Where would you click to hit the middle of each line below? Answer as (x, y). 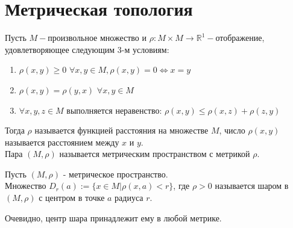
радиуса (129, 198)
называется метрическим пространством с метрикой (155, 154)
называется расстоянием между (62, 142)
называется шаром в (252, 186)
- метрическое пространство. (115, 174)
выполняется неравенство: (114, 110)
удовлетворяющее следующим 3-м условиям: (87, 49)
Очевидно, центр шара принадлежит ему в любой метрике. (113, 217)
